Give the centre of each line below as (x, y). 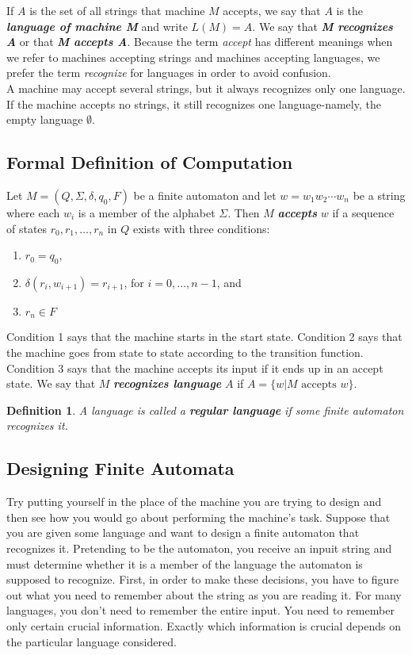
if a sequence (363, 212)
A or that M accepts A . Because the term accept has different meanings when (200, 42)
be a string (379, 195)
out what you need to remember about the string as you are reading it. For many (204, 594)
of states (27, 228)
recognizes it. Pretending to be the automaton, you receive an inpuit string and (199, 548)
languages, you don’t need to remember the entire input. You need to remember (200, 610)
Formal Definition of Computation (150, 162)
